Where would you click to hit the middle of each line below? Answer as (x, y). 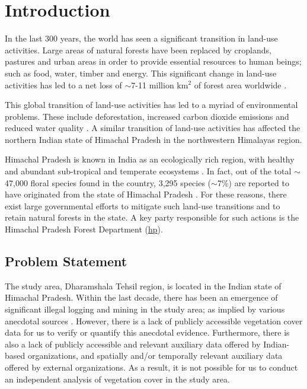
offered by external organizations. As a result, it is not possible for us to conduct (151, 367)
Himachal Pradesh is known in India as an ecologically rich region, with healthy (150, 159)
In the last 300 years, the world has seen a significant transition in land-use (141, 38)
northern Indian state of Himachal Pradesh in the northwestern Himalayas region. (153, 139)
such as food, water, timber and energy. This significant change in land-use (141, 73)
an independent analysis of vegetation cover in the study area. (117, 379)
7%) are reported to (253, 182)
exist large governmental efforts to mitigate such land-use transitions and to (143, 205)
